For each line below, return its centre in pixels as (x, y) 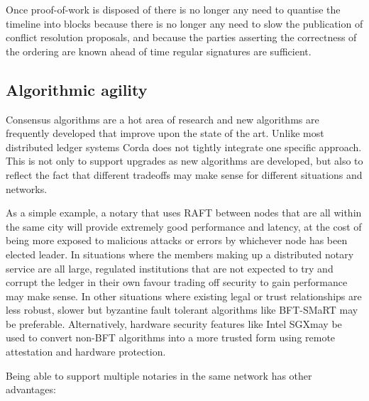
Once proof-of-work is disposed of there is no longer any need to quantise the (173, 9)
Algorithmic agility (77, 89)
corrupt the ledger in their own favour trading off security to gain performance (177, 282)
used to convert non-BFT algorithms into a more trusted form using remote (171, 337)
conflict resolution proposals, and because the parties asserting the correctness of (181, 37)
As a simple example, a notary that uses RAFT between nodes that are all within (184, 213)
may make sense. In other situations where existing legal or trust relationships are (184, 296)
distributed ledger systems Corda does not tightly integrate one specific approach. (184, 147)
